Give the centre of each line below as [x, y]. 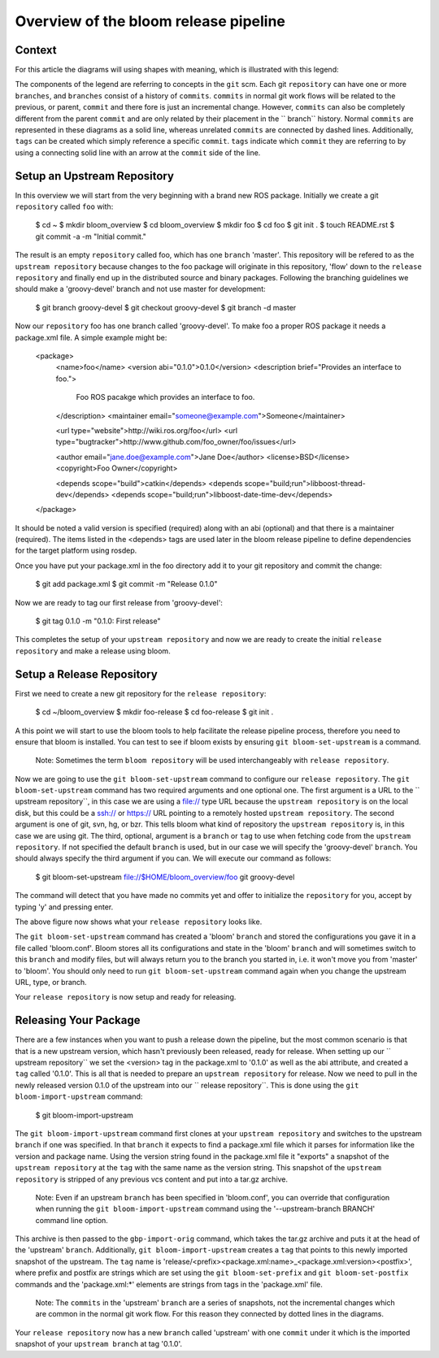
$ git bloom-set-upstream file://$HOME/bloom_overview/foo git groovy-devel [165, 877]
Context [36, 50]
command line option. [72, 1220]
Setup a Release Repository [86, 674]
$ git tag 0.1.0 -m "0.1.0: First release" [98, 621]
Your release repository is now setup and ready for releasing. [126, 997]
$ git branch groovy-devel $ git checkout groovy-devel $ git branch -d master [166, 307]
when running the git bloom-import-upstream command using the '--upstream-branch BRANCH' [205, 1209]
